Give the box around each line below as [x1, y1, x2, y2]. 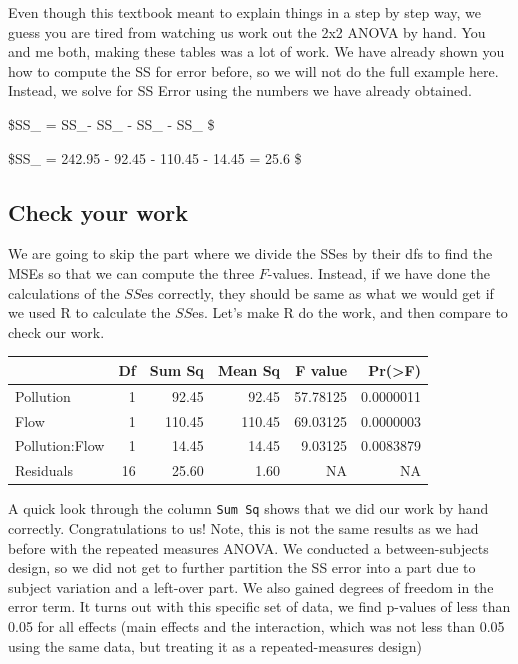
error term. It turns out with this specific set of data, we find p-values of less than [8, 596, 511, 617]
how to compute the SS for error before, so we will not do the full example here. [8, 60, 499, 81]
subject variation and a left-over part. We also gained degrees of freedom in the [8, 576, 494, 597]
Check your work [8, 196, 188, 227]
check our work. [8, 321, 105, 342]
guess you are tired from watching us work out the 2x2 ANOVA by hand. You [8, 21, 486, 42]
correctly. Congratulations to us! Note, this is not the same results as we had [8, 517, 479, 538]
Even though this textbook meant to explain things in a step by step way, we [8, 2, 482, 22]
